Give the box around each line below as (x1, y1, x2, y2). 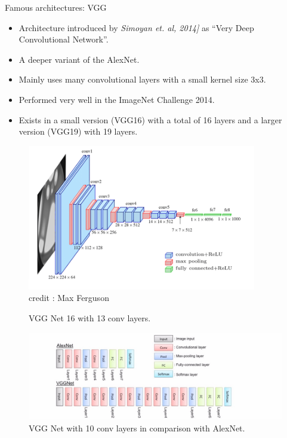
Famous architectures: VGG (5, 1, 107, 13)
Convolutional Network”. (18, 33, 109, 45)
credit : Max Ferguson (29, 291, 109, 304)
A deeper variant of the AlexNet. (18, 53, 140, 65)
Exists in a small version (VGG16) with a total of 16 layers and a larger (18, 113, 282, 126)
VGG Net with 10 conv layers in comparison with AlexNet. (29, 421, 245, 434)
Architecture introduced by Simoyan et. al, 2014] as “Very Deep (18, 21, 254, 34)
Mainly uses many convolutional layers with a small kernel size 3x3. (18, 73, 266, 86)
